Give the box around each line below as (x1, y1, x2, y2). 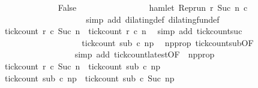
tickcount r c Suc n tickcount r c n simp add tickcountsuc (4, 25, 242, 37)
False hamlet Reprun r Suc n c (58, 1, 248, 13)
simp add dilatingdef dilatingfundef (86, 13, 220, 25)
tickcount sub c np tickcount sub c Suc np (4, 71, 175, 84)
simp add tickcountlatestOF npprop (74, 48, 215, 60)
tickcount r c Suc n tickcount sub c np (4, 59, 161, 72)
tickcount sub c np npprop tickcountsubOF (82, 36, 254, 48)
